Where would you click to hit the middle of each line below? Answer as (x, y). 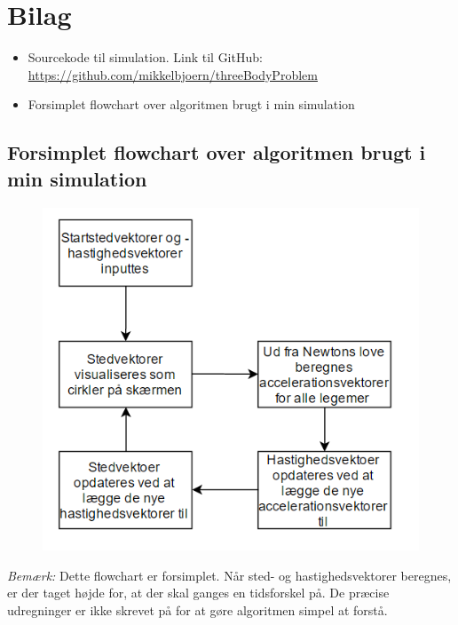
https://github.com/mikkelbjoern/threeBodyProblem (173, 74)
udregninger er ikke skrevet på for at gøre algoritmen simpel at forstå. (197, 609)
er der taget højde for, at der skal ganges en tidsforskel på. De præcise (198, 593)
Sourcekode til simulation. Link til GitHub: (145, 57)
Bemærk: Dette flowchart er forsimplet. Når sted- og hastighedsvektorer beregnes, (229, 575)
